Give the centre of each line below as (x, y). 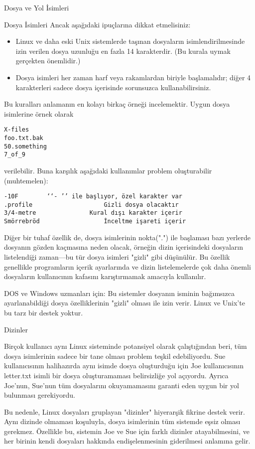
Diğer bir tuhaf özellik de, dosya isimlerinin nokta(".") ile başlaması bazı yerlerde (127, 237)
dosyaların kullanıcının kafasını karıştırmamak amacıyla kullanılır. (105, 276)
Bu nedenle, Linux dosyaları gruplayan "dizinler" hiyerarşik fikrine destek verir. (125, 411)
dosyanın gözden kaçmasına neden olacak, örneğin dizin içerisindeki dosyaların (124, 247)
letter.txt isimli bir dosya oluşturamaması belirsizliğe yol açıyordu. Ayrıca (116, 375)
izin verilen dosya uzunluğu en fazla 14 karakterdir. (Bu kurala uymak (123, 51)
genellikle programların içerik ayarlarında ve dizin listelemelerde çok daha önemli (127, 266)
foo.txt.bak (24, 138)
